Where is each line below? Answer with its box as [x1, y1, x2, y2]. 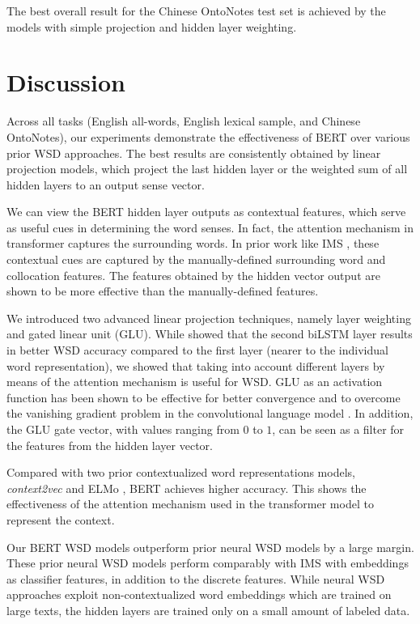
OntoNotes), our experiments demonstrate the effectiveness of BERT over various [6, 128, 410, 145]
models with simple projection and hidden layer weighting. [6, 18, 297, 35]
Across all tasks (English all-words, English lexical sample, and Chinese [6, 112, 361, 129]
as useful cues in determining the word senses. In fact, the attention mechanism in [6, 219, 414, 236]
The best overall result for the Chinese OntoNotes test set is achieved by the [6, 2, 386, 19]
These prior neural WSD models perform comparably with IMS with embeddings [6, 554, 409, 571]
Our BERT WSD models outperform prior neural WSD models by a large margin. [6, 538, 414, 555]
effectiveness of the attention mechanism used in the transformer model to [6, 495, 374, 512]
